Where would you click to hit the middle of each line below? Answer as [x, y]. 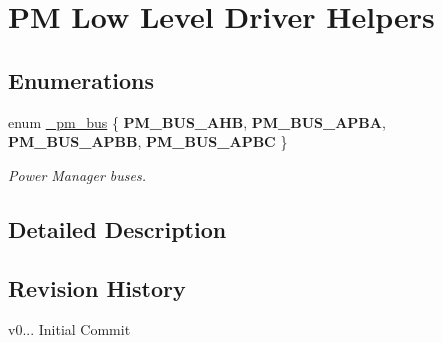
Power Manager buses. [77, 174]
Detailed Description [117, 228]
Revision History [97, 287]
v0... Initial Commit [69, 329]
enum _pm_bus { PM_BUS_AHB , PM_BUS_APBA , [197, 121]
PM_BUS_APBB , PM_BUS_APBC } [148, 141]
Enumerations [81, 79]
